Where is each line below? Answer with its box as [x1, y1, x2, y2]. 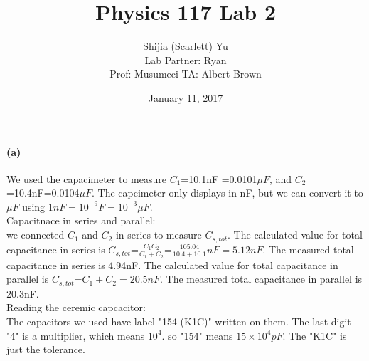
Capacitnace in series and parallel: [6, 213, 156, 228]
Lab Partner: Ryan [144, 52, 227, 67]
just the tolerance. [6, 342, 85, 357]
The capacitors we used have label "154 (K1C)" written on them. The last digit [6, 314, 351, 328]
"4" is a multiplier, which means [6, 328, 145, 342]
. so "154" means [161, 328, 233, 342]
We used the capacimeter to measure [6, 171, 166, 186]
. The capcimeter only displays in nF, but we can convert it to [91, 185, 363, 200]
